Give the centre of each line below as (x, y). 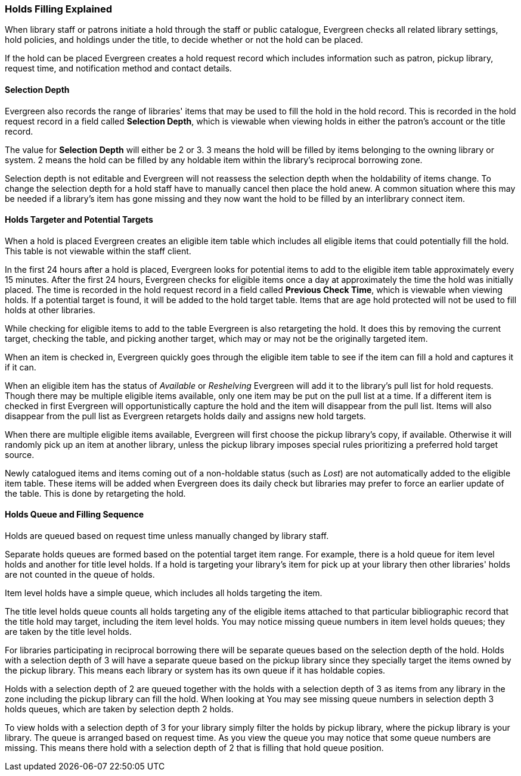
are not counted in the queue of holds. (80, 575)
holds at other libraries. (50, 310)
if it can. (21, 367)
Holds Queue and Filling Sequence (75, 515)
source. (20, 454)
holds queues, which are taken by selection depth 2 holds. (119, 709)
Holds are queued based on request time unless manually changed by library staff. (167, 536)
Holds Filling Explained (59, 9)
